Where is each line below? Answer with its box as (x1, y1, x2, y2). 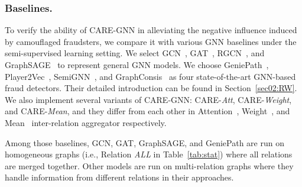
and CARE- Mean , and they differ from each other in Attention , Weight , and (5, 105, 290, 117)
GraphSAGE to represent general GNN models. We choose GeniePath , (5, 59, 269, 70)
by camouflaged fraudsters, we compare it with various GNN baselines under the (5, 35, 297, 47)
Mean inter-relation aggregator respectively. (5, 116, 167, 128)
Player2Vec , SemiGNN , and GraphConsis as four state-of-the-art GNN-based (5, 70, 296, 82)
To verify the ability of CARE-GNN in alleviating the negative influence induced (5, 24, 297, 36)
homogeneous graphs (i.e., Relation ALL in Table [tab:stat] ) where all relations (5, 148, 293, 160)
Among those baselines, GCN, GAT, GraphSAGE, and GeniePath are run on (5, 136, 284, 149)
